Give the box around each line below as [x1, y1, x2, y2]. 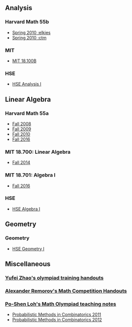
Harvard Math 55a [5, 109, 49, 116]
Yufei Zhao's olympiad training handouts [5, 274, 104, 281]
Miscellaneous [5, 260, 51, 268]
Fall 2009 [12, 126, 32, 132]
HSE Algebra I [12, 206, 40, 212]
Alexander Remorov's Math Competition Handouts [5, 287, 127, 294]
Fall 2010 [12, 131, 31, 137]
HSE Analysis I [12, 81, 41, 87]
